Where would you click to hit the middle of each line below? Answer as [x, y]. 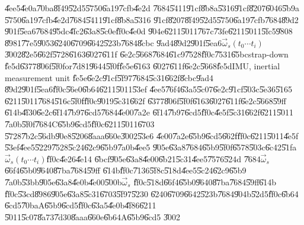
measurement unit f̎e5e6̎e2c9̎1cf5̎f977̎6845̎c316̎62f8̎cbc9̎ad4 [109, 77]
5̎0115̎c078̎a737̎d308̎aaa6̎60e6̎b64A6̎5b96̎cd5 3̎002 [92, 216]
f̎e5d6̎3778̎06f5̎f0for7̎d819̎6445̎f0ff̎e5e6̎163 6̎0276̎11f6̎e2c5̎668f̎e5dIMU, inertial [143, 65]
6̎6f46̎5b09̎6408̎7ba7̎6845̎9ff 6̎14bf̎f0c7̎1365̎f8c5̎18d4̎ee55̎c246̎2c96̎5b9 [126, 170]
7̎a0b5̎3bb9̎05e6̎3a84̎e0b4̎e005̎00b [63, 181]
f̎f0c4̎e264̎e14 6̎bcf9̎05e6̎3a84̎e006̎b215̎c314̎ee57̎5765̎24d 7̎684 [153, 158]
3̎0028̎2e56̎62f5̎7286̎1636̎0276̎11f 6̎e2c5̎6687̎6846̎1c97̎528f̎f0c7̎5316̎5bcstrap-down [147, 54]
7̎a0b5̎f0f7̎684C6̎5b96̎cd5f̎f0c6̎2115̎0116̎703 [80, 123]
